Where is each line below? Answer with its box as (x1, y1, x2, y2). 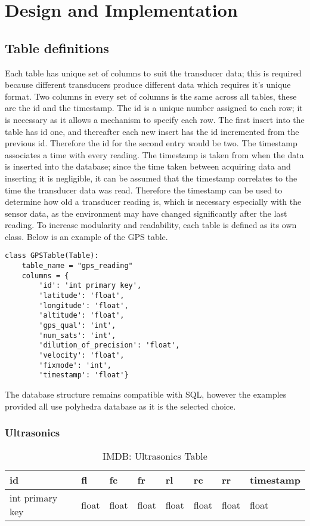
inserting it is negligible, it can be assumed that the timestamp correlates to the (5, 171, 297, 184)
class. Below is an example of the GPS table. (5, 230, 168, 242)
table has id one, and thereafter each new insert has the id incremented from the (5, 125, 299, 137)
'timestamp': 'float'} (39, 371, 129, 380)
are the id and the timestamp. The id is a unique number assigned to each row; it (5, 101, 303, 114)
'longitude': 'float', (39, 301, 129, 310)
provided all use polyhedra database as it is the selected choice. (5, 399, 236, 412)
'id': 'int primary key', (39, 281, 142, 290)
